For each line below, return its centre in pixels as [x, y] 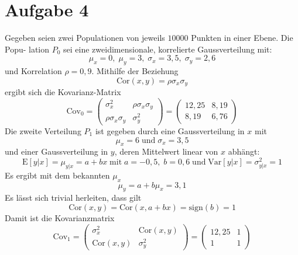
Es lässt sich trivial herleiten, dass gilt [73, 198]
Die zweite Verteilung [43, 130]
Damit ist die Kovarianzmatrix [60, 217]
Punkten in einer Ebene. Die [242, 38]
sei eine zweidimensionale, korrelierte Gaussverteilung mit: [168, 49]
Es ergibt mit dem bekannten [57, 175]
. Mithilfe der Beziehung [135, 71]
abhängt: [244, 151]
